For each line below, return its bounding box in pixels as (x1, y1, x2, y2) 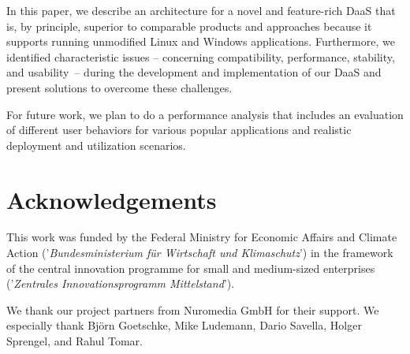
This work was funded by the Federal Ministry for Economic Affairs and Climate (6, 229, 397, 245)
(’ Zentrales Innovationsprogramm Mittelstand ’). (6, 275, 235, 292)
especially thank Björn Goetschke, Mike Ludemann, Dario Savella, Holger (6, 317, 362, 334)
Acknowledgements (6, 183, 217, 215)
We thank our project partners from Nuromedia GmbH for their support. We (6, 301, 379, 318)
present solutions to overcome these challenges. (6, 79, 233, 95)
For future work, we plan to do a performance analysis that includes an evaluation (6, 106, 404, 122)
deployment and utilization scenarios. (6, 136, 186, 153)
